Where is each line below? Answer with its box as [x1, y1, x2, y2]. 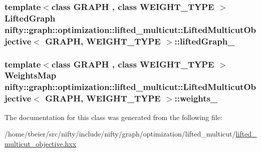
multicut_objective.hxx [5, 138, 77, 148]
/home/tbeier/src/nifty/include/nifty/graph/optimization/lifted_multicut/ [5, 128, 236, 139]
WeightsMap [5, 69, 57, 81]
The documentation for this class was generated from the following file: [5, 111, 222, 122]
